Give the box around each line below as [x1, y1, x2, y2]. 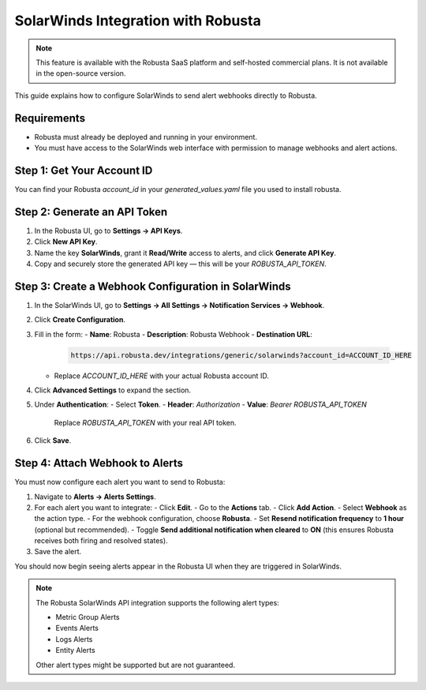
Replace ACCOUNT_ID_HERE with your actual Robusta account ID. [54, 371, 270, 381]
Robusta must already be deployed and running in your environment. [34, 132, 258, 141]
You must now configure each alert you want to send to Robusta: [14, 478, 226, 487]
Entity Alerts [55, 646, 95, 655]
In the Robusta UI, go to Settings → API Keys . [34, 226, 183, 235]
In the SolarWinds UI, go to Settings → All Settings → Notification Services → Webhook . [34, 300, 325, 309]
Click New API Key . [34, 237, 98, 246]
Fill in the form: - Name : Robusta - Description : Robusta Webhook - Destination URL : [34, 329, 313, 339]
